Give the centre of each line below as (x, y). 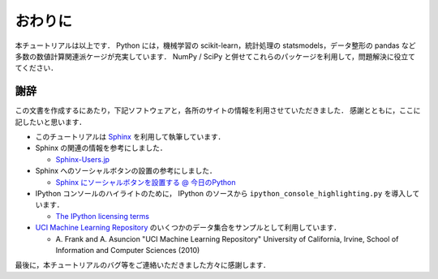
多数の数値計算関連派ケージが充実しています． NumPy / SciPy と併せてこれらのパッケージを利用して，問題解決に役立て (215, 56)
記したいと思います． (51, 122)
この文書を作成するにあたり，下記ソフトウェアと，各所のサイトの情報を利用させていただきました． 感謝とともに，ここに (218, 110)
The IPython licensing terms (103, 216)
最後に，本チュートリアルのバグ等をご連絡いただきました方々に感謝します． (143, 265)
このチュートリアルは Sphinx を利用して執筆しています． (130, 137)
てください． (36, 68)
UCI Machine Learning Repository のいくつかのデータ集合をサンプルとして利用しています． (188, 228)
